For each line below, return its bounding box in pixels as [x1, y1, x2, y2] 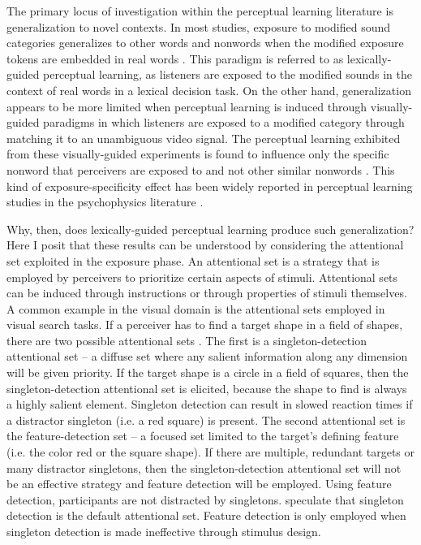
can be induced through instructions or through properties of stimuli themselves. [6, 284, 407, 301]
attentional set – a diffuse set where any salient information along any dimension [6, 348, 408, 365]
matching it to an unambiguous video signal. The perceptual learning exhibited [6, 129, 401, 146]
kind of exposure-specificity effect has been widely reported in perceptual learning [6, 177, 413, 194]
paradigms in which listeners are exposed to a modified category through [43, 114, 405, 131]
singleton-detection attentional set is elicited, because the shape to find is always [6, 379, 407, 396]
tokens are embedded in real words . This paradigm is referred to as [6, 50, 344, 67]
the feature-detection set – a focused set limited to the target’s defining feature [6, 427, 399, 444]
